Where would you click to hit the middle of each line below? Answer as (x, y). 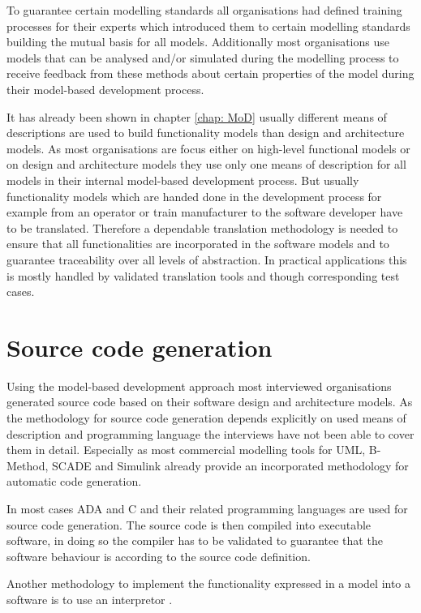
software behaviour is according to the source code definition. (159, 556)
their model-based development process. (105, 89)
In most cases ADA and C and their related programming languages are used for (207, 508)
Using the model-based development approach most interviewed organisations (199, 386)
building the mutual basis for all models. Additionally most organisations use (198, 42)
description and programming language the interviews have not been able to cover (210, 433)
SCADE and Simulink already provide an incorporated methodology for (230, 465)
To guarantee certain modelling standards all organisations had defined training (204, 10)
